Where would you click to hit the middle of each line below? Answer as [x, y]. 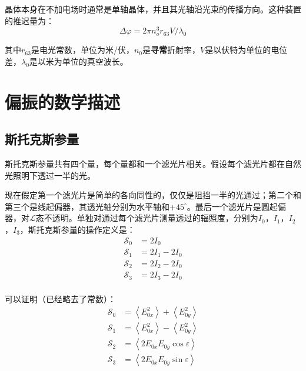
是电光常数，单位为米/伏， [82, 50]
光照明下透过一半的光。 [50, 175]
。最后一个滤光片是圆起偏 [236, 206]
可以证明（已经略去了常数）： [60, 298]
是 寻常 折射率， [171, 50]
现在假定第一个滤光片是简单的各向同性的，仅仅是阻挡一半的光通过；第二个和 [153, 195]
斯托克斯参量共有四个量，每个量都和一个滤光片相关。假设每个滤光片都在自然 [153, 164]
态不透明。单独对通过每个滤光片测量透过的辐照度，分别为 [147, 218]
